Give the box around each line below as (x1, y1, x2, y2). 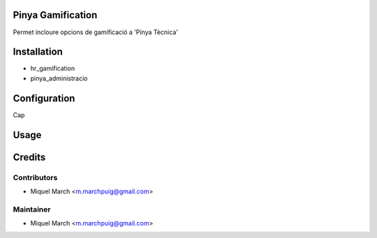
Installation (13, 46, 63, 58)
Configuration (13, 92, 75, 104)
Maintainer (13, 204, 51, 214)
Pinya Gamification (13, 9, 98, 21)
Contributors (13, 172, 58, 182)
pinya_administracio (30, 74, 88, 82)
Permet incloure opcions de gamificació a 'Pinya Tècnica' (13, 28, 178, 36)
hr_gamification (30, 64, 75, 73)
